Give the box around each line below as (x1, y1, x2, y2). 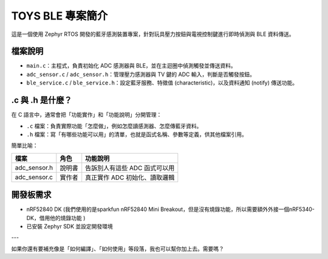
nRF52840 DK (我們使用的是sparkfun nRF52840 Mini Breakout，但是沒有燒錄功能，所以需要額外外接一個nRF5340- (26, 205, 315, 213)
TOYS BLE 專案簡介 (11, 9, 108, 22)
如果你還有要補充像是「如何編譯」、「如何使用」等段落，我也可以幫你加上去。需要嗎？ (11, 245, 224, 252)
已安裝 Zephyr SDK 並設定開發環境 (26, 223, 114, 230)
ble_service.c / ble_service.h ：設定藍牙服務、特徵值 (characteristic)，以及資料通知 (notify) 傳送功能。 (26, 79, 298, 86)
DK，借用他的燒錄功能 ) (26, 214, 86, 221)
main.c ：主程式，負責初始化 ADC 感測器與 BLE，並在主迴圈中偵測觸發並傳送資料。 (26, 62, 236, 69)
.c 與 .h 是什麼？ (11, 95, 72, 106)
